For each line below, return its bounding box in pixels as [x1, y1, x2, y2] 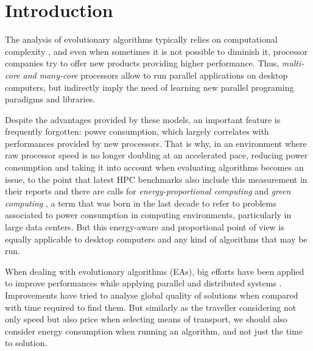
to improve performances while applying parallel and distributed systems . [5, 277, 282, 289]
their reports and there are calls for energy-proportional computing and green [5, 185, 291, 197]
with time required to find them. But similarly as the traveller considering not [5, 300, 297, 313]
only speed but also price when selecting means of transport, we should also [5, 313, 287, 325]
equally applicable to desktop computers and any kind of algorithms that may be [5, 232, 308, 245]
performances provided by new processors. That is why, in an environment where [5, 136, 307, 149]
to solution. [5, 336, 47, 349]
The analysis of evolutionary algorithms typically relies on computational [5, 33, 278, 46]
